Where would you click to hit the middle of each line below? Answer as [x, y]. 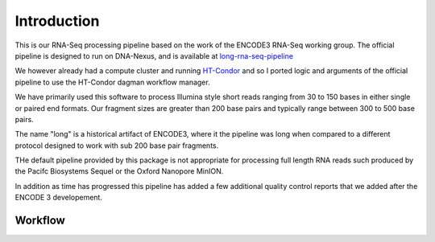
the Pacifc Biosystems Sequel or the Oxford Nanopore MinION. [119, 171]
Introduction [57, 21]
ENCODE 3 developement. [58, 198]
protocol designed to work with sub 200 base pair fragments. [117, 146]
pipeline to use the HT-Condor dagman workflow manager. [112, 82]
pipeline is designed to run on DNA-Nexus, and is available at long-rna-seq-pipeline [154, 55]
